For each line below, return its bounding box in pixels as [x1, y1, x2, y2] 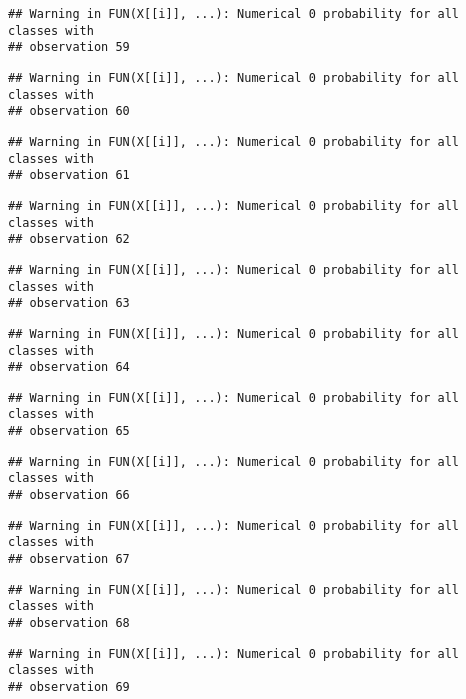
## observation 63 [8, 296, 130, 311]
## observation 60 [8, 104, 130, 119]
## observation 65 [8, 424, 130, 439]
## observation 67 [8, 552, 130, 567]
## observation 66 [8, 488, 130, 503]
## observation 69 [8, 680, 130, 694]
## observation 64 [8, 360, 130, 375]
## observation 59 [8, 40, 130, 55]
